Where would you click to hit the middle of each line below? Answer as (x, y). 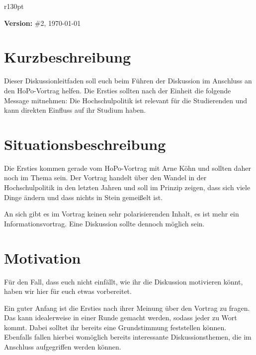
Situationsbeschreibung (85, 144)
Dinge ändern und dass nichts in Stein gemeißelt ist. (84, 197)
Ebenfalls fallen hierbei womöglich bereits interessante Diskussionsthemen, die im (128, 337)
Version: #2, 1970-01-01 (43, 23)
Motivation (43, 257)
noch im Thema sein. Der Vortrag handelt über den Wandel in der (105, 177)
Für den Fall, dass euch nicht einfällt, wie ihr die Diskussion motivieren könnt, (124, 281)
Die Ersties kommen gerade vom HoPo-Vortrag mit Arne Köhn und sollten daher (128, 168)
